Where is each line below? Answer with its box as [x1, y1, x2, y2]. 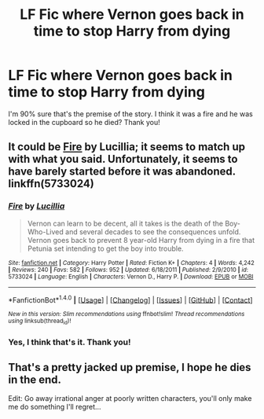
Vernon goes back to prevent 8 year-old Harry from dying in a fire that [27, 235, 255, 244]
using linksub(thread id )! [8, 317, 71, 326]
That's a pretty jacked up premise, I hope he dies [8, 360, 251, 374]
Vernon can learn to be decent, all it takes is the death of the [27, 219, 224, 228]
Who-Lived [27, 226, 64, 237]
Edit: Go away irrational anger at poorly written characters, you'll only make [8, 394, 252, 403]
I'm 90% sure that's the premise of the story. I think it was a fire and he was [8, 108, 253, 119]
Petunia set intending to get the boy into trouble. [27, 244, 184, 253]
